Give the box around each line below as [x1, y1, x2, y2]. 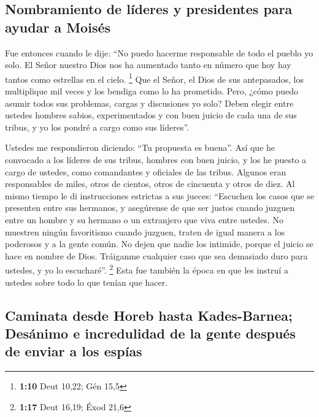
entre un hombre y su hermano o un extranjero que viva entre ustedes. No [5, 213, 283, 226]
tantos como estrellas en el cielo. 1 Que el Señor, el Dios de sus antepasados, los [5, 71, 304, 85]
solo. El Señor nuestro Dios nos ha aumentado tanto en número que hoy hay [5, 58, 291, 71]
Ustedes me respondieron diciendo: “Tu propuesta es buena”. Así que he [5, 141, 275, 154]
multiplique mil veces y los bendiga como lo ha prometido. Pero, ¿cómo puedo [5, 85, 298, 98]
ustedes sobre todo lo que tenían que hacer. [5, 275, 168, 288]
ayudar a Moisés [5, 17, 111, 36]
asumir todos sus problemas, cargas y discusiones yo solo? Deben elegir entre [5, 96, 294, 109]
